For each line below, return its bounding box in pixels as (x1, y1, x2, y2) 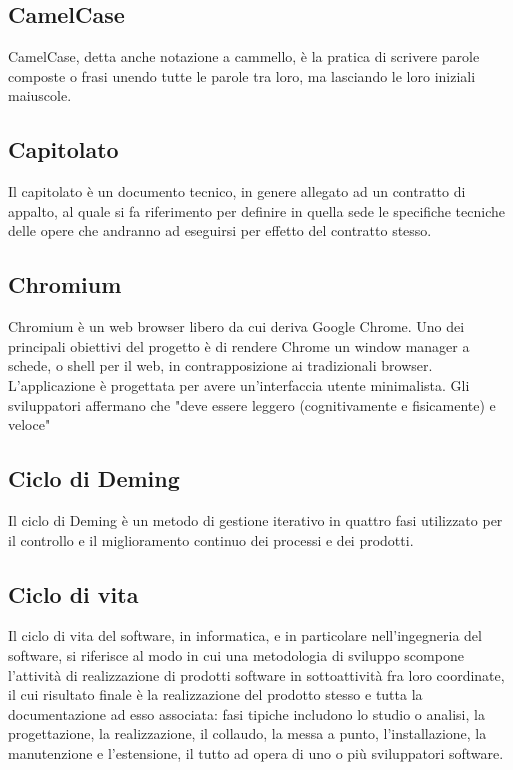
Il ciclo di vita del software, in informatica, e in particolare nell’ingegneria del (8, 625, 482, 646)
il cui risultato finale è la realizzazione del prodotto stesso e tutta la (8, 684, 423, 705)
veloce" (8, 414, 51, 435)
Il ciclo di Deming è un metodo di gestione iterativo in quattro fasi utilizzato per (8, 509, 503, 530)
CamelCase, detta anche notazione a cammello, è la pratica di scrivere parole (8, 46, 480, 67)
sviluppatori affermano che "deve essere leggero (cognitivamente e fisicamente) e (8, 394, 496, 415)
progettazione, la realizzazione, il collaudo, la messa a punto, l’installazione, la (8, 723, 487, 744)
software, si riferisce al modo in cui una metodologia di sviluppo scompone (8, 644, 464, 665)
